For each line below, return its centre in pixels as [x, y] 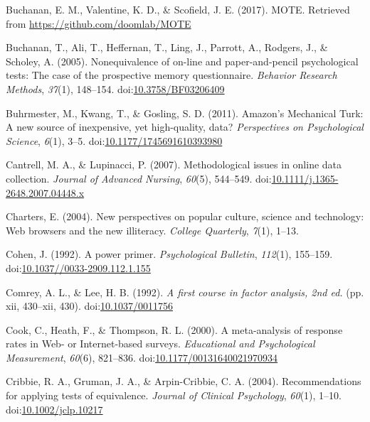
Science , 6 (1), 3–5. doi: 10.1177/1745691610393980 [114, 140]
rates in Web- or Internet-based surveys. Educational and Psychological [160, 343]
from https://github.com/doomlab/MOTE [99, 23]
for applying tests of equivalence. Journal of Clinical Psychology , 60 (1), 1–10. [174, 395]
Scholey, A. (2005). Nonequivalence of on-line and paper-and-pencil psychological [182, 61]
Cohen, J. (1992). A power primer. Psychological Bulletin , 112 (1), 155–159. [169, 254]
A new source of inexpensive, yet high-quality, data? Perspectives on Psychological [185, 127]
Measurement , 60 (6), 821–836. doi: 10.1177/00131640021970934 [142, 357]
